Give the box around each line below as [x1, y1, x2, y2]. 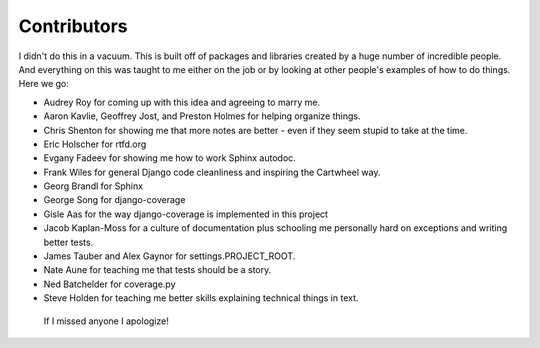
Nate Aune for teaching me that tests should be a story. [43, 264, 272, 276]
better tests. [43, 236, 94, 248]
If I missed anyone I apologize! [43, 315, 169, 327]
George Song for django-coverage [43, 194, 186, 206]
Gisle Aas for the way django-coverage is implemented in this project [43, 208, 329, 220]
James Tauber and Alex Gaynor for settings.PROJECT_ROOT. [43, 250, 296, 262]
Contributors [18, 15, 129, 37]
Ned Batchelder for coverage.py [43, 278, 176, 290]
